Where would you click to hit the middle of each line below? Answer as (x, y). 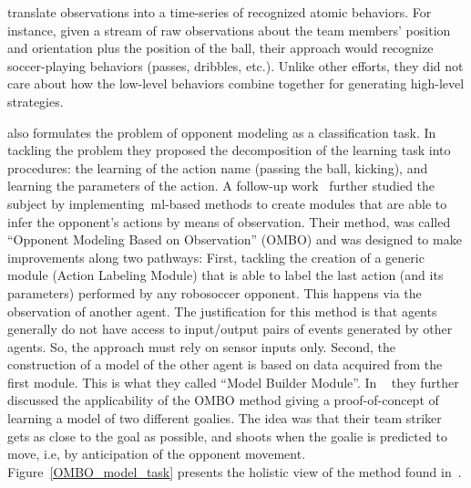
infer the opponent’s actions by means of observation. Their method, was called (229, 221)
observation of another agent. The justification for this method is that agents (222, 311)
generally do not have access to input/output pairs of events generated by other (230, 329)
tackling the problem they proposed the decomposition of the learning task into (229, 150)
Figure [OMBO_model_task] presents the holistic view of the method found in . (235, 471)
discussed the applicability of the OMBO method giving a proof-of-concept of (223, 400)
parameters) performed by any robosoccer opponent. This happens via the (215, 292)
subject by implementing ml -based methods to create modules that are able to (227, 203)
